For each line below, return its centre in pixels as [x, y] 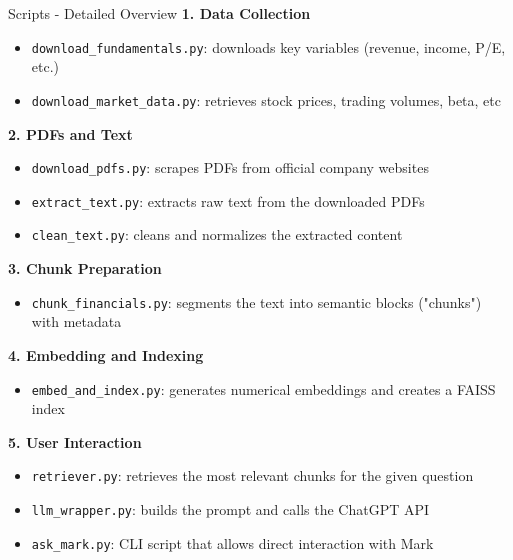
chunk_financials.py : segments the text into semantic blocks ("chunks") [256, 301]
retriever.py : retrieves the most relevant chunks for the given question [252, 475]
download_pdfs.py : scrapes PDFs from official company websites [230, 167]
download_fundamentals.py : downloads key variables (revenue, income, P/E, [268, 46]
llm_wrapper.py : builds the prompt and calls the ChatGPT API [230, 509]
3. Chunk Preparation [85, 268]
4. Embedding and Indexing [106, 354]
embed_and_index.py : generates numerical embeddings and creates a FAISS [263, 388]
